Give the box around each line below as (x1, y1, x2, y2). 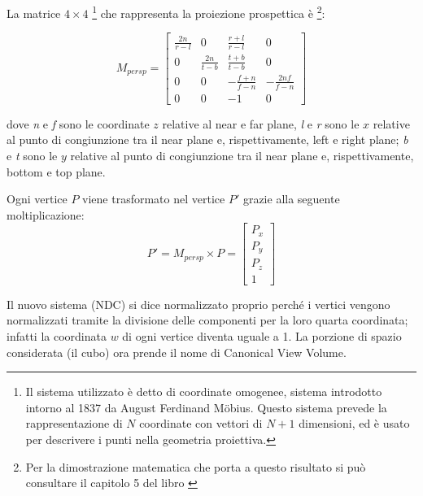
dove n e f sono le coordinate (7, 115, 150, 132)
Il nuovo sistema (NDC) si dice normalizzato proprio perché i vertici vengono (7, 295, 390, 312)
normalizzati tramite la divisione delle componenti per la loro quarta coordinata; (7, 311, 408, 328)
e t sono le (7, 147, 58, 163)
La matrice (7, 4, 61, 21)
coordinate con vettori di (139, 415, 263, 432)
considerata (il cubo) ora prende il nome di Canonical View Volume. (7, 343, 347, 360)
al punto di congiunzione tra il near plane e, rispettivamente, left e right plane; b (7, 131, 408, 148)
